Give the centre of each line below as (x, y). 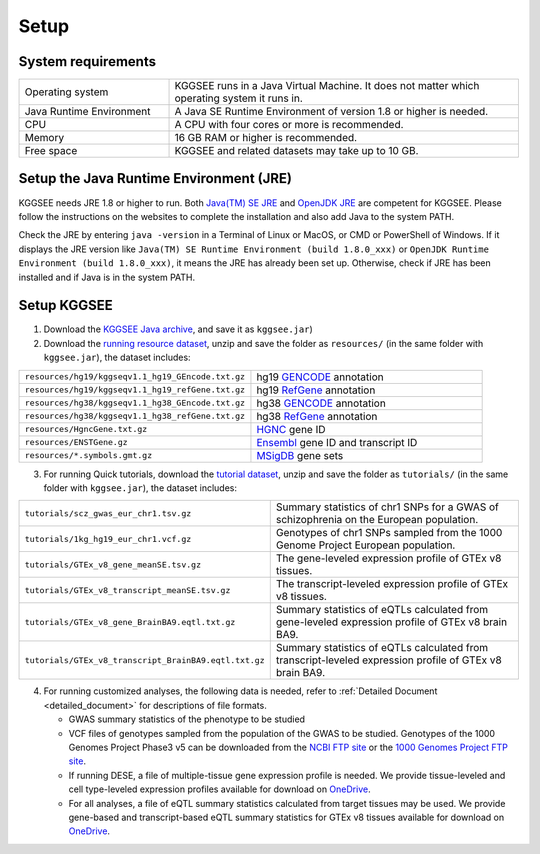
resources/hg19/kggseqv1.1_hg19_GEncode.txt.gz (134, 376)
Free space (51, 151)
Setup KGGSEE (66, 305)
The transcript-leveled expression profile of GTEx (392, 584)
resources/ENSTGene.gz (76, 442)
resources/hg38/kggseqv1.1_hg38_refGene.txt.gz (134, 416)
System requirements (87, 61)
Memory (44, 138)
